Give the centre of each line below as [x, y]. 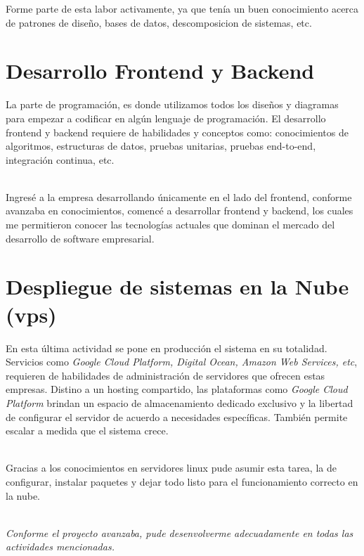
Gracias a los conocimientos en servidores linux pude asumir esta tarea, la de [171, 468]
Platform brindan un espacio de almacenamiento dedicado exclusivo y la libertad [180, 402]
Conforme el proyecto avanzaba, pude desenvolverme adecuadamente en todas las [180, 532]
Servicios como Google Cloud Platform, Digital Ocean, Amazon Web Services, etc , [182, 362]
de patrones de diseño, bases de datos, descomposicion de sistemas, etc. [159, 22]
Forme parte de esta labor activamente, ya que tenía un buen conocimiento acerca [182, 8]
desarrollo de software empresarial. [80, 238]
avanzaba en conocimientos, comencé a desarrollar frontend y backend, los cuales [180, 211]
